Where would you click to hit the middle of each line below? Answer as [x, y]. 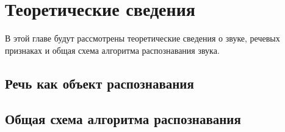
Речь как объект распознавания [99, 83]
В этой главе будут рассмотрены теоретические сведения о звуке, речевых [142, 38]
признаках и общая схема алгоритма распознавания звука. [112, 50]
